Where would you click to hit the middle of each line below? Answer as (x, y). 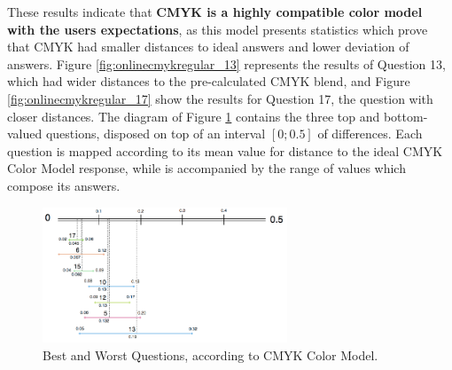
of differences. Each (370, 134)
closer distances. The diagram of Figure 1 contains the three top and (194, 116)
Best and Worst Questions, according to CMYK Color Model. (210, 354)
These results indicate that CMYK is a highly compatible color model (215, 12)
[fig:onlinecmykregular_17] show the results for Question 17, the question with (220, 98)
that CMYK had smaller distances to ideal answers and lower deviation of (208, 47)
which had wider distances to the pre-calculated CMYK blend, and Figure (209, 81)
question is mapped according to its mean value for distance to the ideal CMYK (225, 150)
